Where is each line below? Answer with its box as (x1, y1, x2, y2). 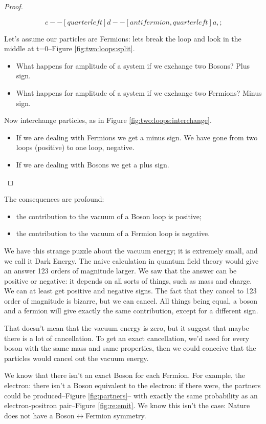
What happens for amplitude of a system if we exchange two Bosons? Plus (16, 60, 250, 71)
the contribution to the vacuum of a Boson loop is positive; (16, 210, 202, 221)
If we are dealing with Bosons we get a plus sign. (16, 159, 169, 169)
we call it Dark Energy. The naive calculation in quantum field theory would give (4, 255, 259, 266)
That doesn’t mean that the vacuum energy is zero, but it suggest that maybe (4, 323, 249, 333)
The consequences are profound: (4, 194, 104, 204)
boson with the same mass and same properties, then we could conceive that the (4, 343, 256, 353)
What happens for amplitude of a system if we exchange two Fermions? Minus (16, 87, 262, 98)
